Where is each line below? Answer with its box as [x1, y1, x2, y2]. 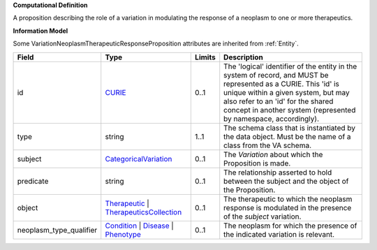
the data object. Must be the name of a [223, 131, 352, 141]
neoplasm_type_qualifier [17, 225, 98, 235]
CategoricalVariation [105, 154, 172, 163]
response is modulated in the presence [223, 203, 352, 212]
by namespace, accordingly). [223, 114, 320, 124]
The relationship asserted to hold [223, 168, 332, 177]
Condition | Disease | [105, 221, 174, 230]
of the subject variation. [223, 212, 302, 221]
